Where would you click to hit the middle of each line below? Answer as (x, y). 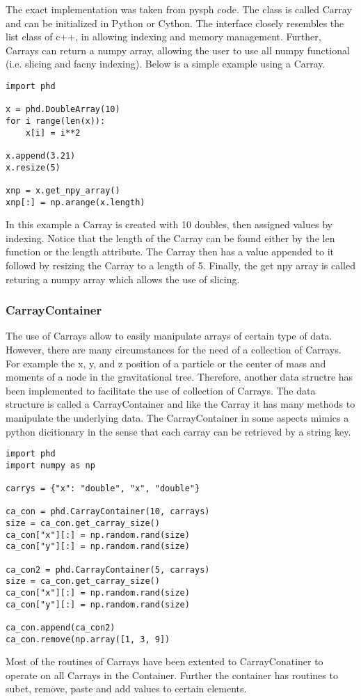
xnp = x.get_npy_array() (63, 190)
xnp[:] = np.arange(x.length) (75, 202)
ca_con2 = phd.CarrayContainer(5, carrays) (108, 570)
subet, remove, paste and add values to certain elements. (126, 689)
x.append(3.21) (41, 156)
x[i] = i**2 (53, 133)
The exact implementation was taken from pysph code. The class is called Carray (179, 9)
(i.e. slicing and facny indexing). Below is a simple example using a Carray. (166, 64)
